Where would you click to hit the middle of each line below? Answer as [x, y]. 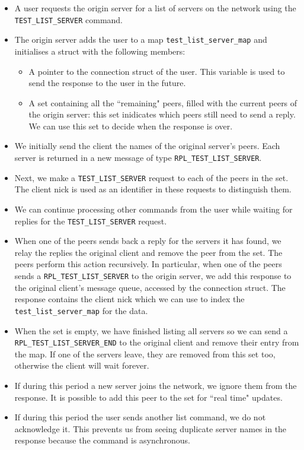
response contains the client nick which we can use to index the [129, 299]
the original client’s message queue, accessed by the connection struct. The [150, 287]
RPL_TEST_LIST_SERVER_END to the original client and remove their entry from [157, 342]
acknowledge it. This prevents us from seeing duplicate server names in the [151, 428]
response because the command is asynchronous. [102, 440]
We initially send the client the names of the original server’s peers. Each [147, 146]
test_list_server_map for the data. [81, 310]
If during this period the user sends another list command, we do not [140, 417]
